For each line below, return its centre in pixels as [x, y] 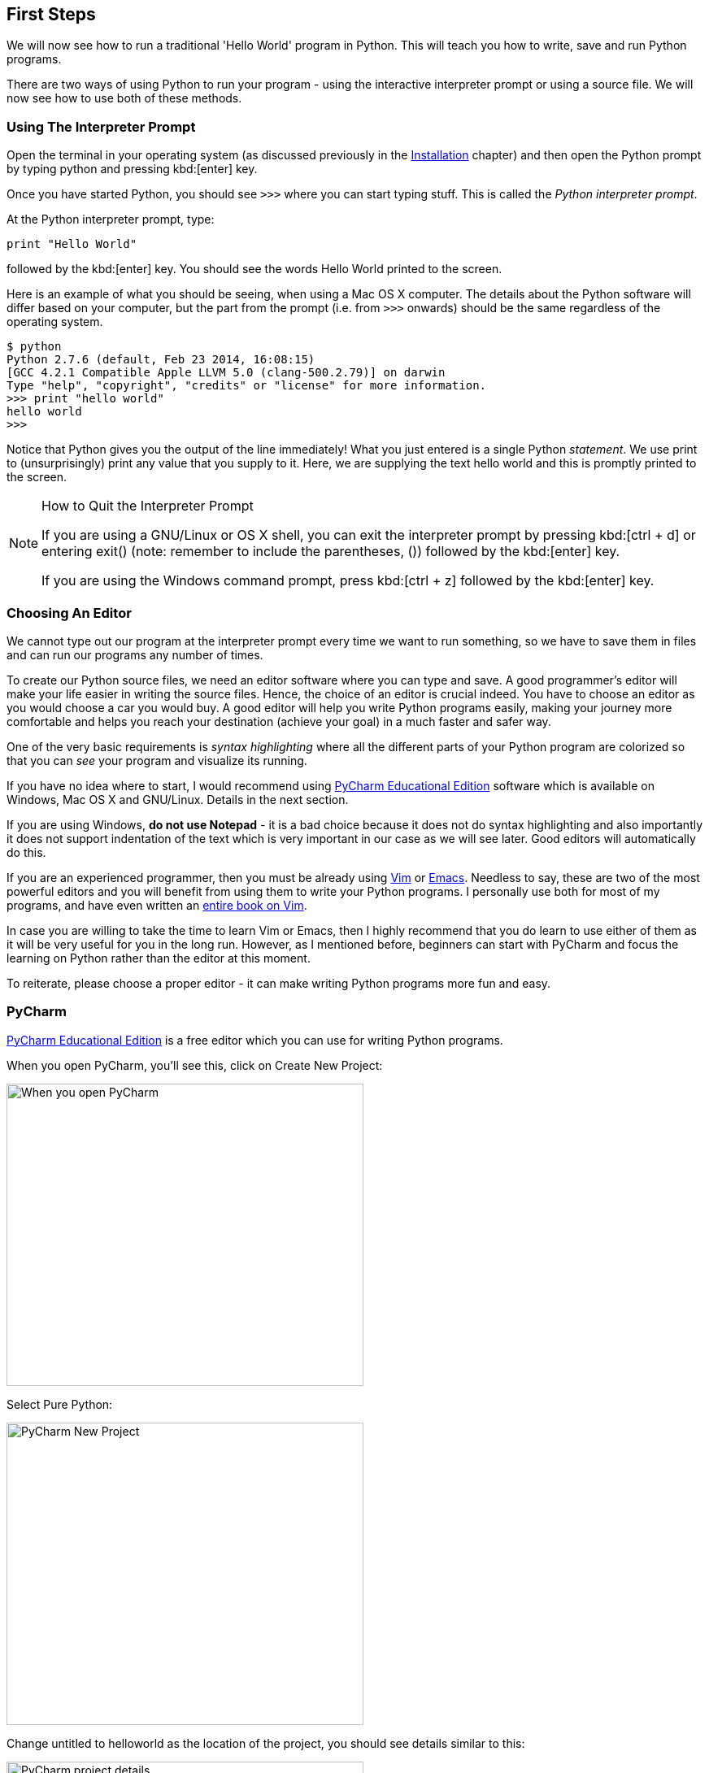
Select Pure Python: [60, 1404]
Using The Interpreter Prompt [101, 126]
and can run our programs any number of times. [135, 654]
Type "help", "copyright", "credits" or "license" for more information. [247, 386]
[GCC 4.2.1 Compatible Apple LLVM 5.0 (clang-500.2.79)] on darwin [226, 373]
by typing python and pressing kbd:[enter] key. [132, 169]
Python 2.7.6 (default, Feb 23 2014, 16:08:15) [161, 360]
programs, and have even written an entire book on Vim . [157, 905]
